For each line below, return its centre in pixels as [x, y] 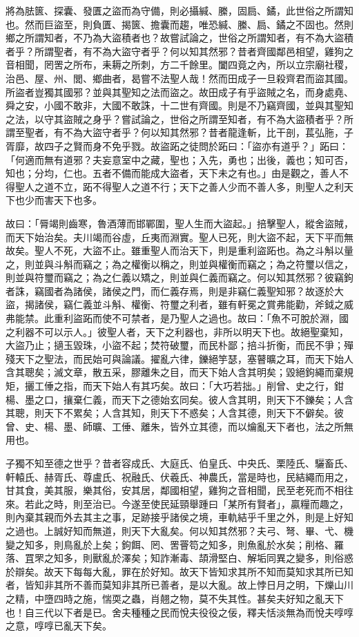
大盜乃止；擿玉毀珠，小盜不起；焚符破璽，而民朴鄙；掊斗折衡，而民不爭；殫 [179, 345]
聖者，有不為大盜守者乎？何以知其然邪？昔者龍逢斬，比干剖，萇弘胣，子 [189, 132]
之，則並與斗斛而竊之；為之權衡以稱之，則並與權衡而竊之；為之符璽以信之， [179, 264]
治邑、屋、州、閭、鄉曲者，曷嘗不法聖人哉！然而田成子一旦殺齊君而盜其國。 [179, 78]
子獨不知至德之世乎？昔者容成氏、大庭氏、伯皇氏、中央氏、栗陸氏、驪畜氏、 [179, 463]
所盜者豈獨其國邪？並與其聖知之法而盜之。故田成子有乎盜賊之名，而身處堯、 [179, 92]
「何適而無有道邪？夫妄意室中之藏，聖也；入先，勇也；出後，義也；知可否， [179, 159]
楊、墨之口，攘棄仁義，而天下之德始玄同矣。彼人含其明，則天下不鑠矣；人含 [179, 399]
